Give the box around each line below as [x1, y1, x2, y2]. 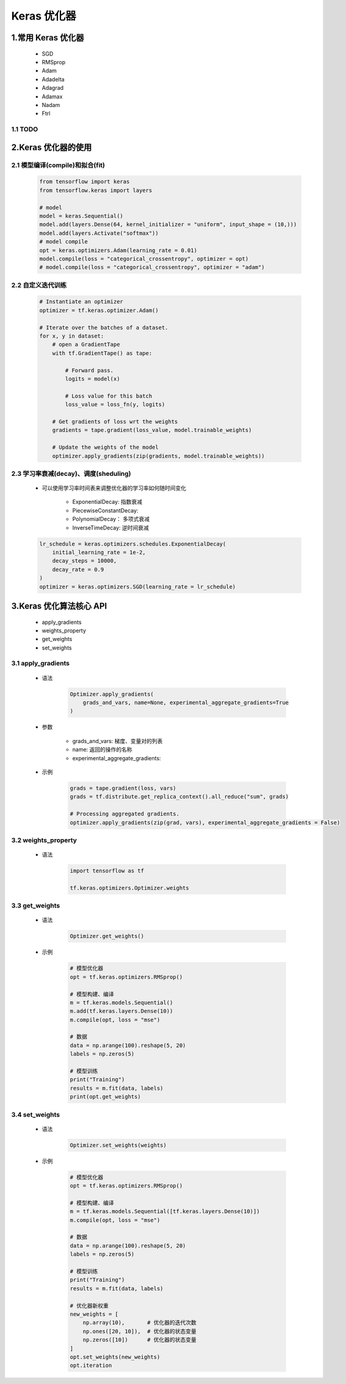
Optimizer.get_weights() [70, 933, 145, 940]
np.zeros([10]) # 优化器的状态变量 [82, 1336, 196, 1344]
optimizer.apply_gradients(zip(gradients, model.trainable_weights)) [52, 453, 265, 459]
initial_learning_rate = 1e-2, [52, 549, 146, 556]
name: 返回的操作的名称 [72, 746, 132, 753]
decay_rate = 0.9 [52, 566, 104, 573]
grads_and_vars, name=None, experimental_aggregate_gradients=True [82, 699, 289, 706]
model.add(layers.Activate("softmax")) [39, 229, 159, 237]
